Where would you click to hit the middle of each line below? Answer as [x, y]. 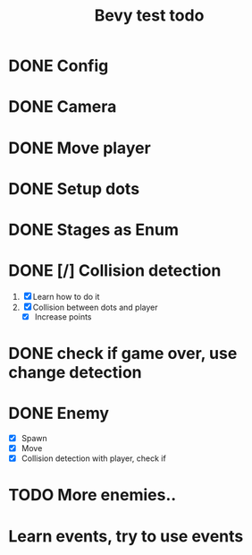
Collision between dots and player [95, 307]
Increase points [63, 316]
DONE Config [59, 66]
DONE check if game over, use [123, 354]
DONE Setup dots [74, 188]
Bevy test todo [149, 16]
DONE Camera [63, 107]
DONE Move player [80, 148]
